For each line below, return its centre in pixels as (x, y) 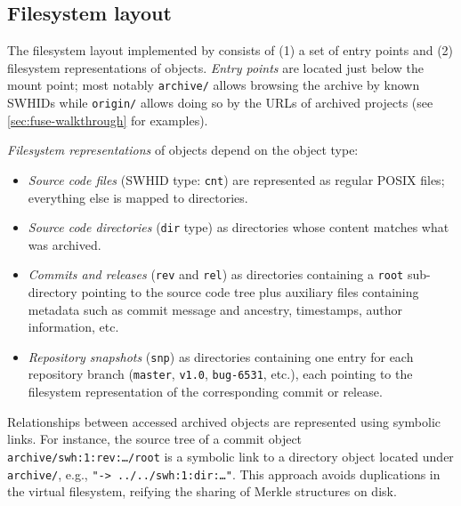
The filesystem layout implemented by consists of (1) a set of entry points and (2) (230, 50)
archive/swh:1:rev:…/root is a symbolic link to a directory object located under (230, 456)
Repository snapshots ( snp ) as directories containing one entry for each (221, 356)
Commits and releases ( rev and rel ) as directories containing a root (216, 274)
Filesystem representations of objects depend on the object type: (183, 150)
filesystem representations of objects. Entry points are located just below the (216, 67)
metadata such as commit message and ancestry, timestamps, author (215, 309)
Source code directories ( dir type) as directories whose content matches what (239, 227)
